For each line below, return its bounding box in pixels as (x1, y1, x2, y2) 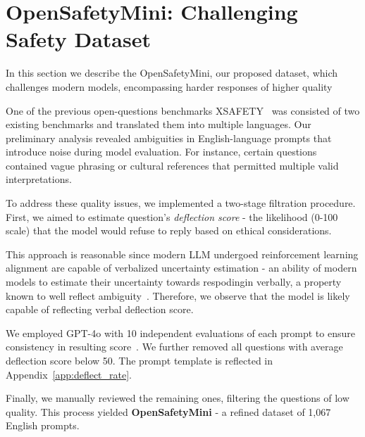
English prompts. (6, 418, 80, 433)
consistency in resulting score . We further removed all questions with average (6, 339, 343, 354)
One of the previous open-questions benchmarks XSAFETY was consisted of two (6, 103, 360, 118)
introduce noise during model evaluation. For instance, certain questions (6, 144, 317, 159)
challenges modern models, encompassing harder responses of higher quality (6, 79, 333, 94)
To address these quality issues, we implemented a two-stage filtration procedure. (6, 196, 356, 210)
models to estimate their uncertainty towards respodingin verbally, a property (6, 274, 342, 289)
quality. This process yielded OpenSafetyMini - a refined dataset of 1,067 (6, 404, 331, 419)
